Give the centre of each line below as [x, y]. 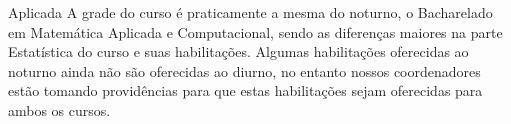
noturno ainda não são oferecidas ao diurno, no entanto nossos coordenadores [244, 70]
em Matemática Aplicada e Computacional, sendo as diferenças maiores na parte [255, 31]
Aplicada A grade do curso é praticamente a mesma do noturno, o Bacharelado [250, 12]
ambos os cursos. [59, 109]
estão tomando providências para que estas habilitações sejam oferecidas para [245, 90]
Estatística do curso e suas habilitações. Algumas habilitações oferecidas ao [238, 51]
